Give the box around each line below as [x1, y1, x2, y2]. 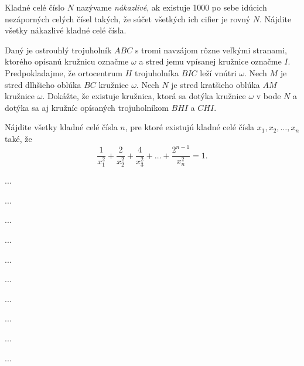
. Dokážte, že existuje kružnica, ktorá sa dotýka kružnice [42, 90, 246, 102]
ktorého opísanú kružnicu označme [5, 55, 129, 67]
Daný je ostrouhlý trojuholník [5, 43, 112, 56]
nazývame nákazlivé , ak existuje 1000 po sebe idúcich [76, 1, 267, 13]
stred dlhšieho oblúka [5, 78, 81, 90]
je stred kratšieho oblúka [171, 78, 260, 90]
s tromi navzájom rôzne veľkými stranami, [135, 43, 287, 56]
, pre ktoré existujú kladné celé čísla [125, 121, 255, 133]
